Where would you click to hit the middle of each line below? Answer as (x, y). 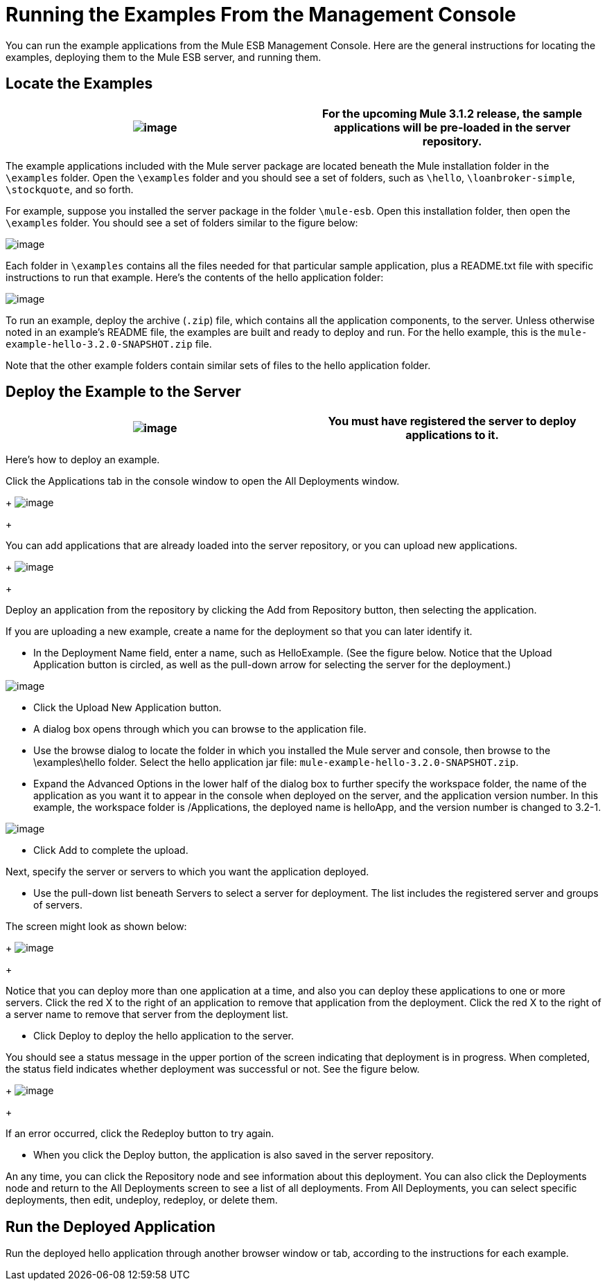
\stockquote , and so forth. (70, 189)
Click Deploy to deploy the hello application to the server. (164, 1036)
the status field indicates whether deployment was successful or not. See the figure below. (213, 1069)
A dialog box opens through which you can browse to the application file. (200, 729)
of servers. (58, 905)
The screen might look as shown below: (96, 927)
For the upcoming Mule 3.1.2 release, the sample (452, 113)
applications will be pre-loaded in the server (452, 127)
